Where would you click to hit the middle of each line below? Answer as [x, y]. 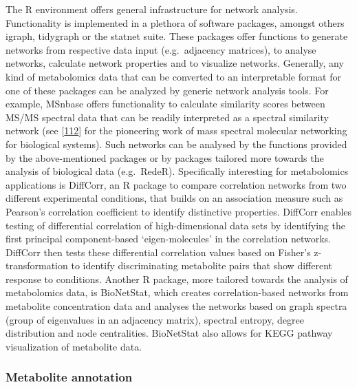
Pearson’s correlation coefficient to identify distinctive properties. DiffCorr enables [179, 211]
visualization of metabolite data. [74, 346]
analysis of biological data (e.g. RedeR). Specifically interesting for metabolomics [177, 171]
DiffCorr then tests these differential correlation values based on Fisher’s [158, 252]
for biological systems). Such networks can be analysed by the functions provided [176, 144]
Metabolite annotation [69, 377]
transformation [37, 265]
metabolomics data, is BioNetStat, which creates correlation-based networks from [177, 292]
